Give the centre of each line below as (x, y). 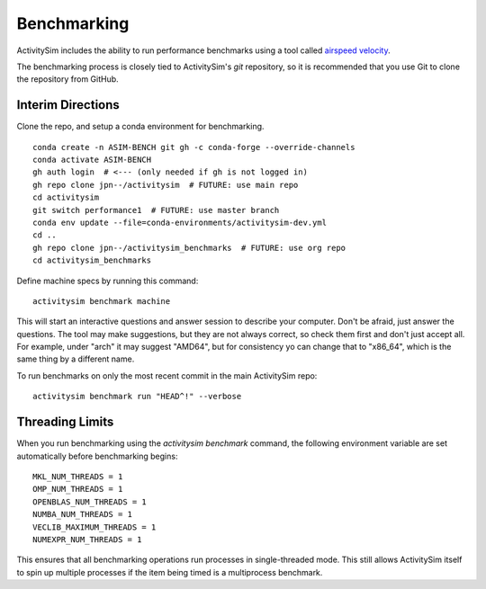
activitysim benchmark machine (102, 301)
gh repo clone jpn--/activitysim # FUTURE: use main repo (166, 185)
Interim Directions (68, 105)
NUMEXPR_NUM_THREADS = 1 (87, 539)
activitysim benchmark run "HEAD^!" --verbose (137, 397)
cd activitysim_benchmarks (92, 260)
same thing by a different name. (76, 359)
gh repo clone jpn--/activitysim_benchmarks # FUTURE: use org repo (189, 248)
